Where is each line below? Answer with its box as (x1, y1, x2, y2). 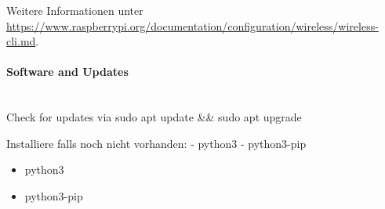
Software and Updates (6, 63, 129, 80)
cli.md (6, 33, 36, 49)
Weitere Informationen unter (6, 2, 143, 18)
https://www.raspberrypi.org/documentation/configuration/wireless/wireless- (6, 17, 379, 34)
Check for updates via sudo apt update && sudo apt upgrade (6, 109, 302, 125)
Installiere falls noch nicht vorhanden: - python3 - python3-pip (6, 135, 307, 151)
